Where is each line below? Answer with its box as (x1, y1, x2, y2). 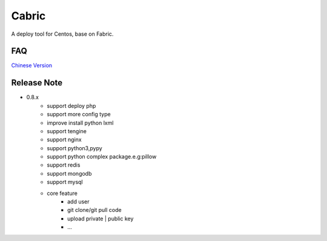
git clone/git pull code (67, 206, 122, 214)
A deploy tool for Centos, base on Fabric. (11, 30, 114, 38)
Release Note (11, 78, 63, 88)
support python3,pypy (47, 144, 102, 151)
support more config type (47, 111, 111, 118)
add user (67, 198, 90, 205)
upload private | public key (67, 215, 134, 222)
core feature (47, 190, 78, 197)
